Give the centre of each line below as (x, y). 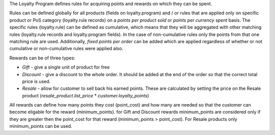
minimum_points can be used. (41, 126)
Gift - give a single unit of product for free (66, 67)
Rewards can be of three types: (43, 58)
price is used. (36, 81)
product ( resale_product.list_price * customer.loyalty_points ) (86, 95)
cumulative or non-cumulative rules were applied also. (66, 49)
